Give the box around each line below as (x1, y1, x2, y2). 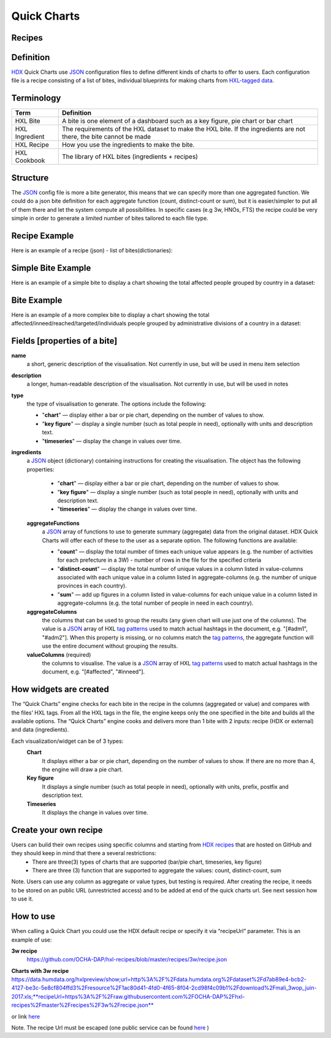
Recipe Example (11, 230, 74, 241)
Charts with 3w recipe (11, 967, 69, 974)
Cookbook (15, 157, 45, 165)
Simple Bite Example (11, 263, 91, 273)
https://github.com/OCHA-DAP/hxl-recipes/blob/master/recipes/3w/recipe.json (26, 956, 227, 963)
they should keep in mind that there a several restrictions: (11, 850, 156, 857)
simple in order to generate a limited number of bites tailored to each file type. (11, 215, 208, 222)
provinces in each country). (57, 582, 127, 589)
